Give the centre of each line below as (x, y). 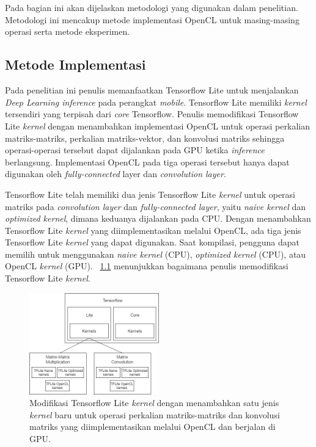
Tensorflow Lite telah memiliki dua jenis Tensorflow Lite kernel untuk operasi (150, 194)
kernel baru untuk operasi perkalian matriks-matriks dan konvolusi (155, 414)
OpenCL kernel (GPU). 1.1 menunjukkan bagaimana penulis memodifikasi (147, 266)
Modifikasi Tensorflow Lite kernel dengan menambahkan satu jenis (154, 403)
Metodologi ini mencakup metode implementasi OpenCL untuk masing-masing (152, 19)
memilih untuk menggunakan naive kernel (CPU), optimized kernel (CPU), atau (156, 254)
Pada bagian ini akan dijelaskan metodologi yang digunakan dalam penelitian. (152, 8)
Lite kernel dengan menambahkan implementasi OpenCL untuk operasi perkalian (157, 125)
